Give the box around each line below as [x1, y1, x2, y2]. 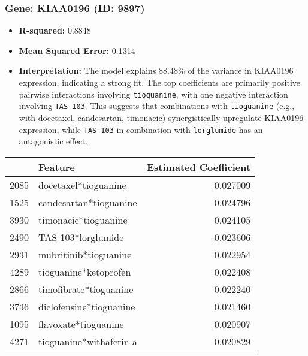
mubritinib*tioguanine [38, 247, 132, 261]
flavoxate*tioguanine [38, 316, 124, 331]
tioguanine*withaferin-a [38, 334, 137, 348]
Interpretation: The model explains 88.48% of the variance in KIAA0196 [19, 64, 294, 77]
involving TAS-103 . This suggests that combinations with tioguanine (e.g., [19, 99, 295, 112]
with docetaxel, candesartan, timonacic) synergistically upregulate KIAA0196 [19, 111, 304, 123]
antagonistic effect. [19, 135, 88, 147]
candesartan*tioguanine [38, 195, 137, 209]
